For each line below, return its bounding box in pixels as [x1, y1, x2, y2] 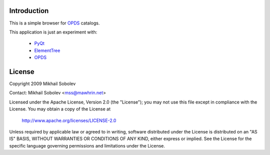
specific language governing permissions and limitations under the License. [9, 142, 165, 148]
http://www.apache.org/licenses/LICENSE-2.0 [21, 117, 116, 123]
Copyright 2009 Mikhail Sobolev [9, 80, 76, 86]
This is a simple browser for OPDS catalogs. [9, 20, 100, 26]
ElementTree [34, 47, 60, 53]
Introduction [9, 6, 49, 15]
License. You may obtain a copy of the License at [9, 106, 111, 112]
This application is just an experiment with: [9, 29, 97, 35]
